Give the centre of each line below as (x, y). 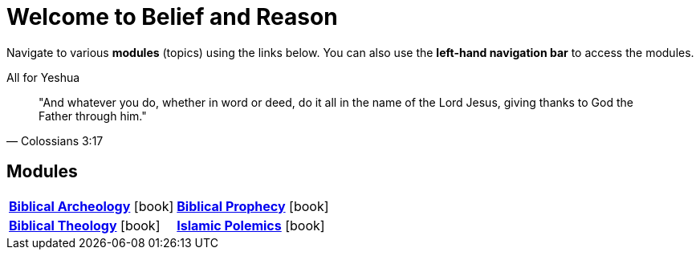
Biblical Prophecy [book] (253, 206)
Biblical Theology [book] (85, 225)
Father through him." (93, 116)
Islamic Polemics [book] (251, 225)
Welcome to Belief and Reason (172, 17)
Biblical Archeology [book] (92, 206)
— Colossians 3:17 (55, 140)
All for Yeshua (43, 77)
